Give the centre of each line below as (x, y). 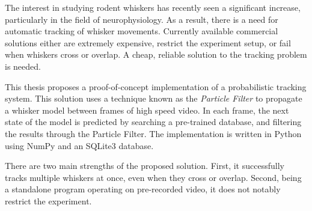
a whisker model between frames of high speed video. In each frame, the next (147, 110)
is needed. (23, 66)
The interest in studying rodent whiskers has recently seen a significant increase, (153, 7)
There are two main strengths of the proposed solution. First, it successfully (145, 166)
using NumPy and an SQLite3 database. (79, 145)
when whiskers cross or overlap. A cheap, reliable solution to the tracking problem (156, 54)
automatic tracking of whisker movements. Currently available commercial (142, 31)
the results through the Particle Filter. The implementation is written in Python (153, 133)
